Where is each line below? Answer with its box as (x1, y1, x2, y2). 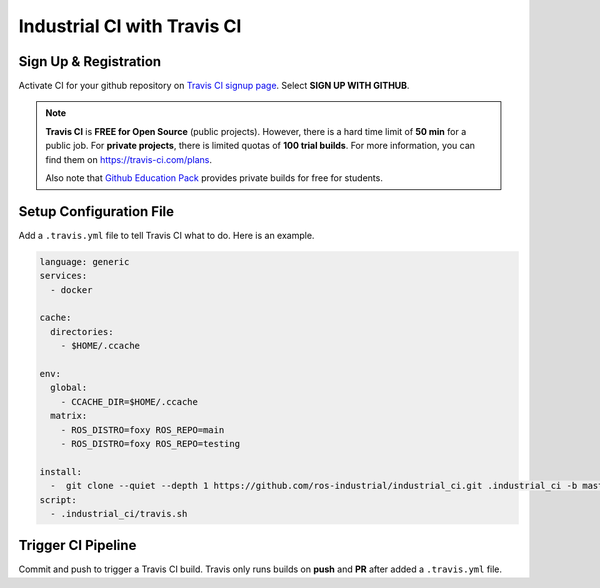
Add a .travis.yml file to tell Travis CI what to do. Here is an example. (18, 229, 315, 241)
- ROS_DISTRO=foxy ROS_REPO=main (60, 424, 225, 435)
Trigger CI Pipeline (18, 537, 137, 554)
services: (39, 270, 88, 282)
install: (39, 466, 83, 477)
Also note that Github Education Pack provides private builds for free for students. (45, 172, 384, 184)
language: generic (39, 256, 130, 267)
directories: (50, 326, 114, 337)
